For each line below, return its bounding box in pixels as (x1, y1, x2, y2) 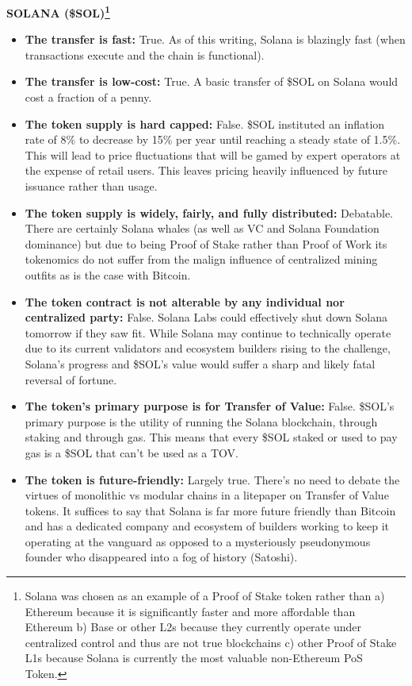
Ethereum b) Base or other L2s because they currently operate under (25, 619, 361, 635)
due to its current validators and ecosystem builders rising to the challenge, (25, 340, 391, 356)
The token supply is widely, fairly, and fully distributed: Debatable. (25, 204, 393, 221)
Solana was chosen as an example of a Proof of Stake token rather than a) (25, 588, 385, 604)
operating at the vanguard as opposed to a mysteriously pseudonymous (25, 533, 371, 549)
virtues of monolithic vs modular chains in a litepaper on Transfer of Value (25, 487, 389, 503)
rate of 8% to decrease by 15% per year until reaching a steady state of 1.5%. (25, 131, 401, 148)
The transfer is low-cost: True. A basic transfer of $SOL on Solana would (25, 73, 399, 90)
